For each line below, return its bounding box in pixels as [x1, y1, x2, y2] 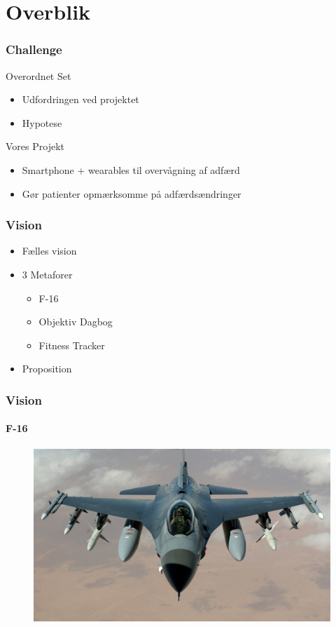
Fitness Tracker [38, 337, 105, 352]
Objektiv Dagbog [38, 314, 113, 329]
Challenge [6, 41, 62, 58]
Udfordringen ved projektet [22, 92, 139, 107]
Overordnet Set [6, 68, 71, 83]
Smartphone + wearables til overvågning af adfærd [22, 162, 240, 177]
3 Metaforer [22, 267, 73, 281]
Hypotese [22, 115, 62, 130]
